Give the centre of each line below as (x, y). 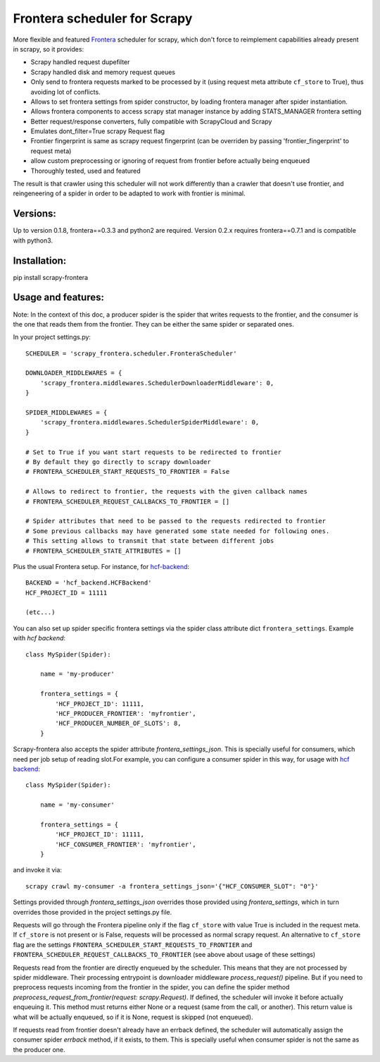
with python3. (33, 240)
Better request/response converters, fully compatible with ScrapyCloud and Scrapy (151, 121)
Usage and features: (59, 297)
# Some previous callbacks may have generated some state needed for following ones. (178, 531)
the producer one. (39, 1049)
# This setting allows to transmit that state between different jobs (150, 541)
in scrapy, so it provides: (49, 49)
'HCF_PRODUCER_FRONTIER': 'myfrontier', (126, 713)
